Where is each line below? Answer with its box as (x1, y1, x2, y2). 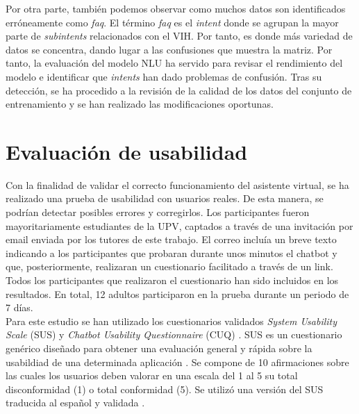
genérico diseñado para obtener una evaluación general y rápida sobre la (6, 341, 312, 355)
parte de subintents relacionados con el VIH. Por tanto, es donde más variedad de (6, 28, 353, 43)
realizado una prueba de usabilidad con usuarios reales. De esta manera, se (6, 191, 324, 206)
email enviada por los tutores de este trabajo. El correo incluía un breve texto (6, 232, 337, 247)
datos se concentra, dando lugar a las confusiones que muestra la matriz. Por (6, 42, 333, 56)
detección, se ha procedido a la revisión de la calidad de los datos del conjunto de (6, 83, 352, 97)
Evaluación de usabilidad (6, 137, 248, 165)
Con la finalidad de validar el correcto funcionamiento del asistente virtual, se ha (6, 177, 349, 192)
